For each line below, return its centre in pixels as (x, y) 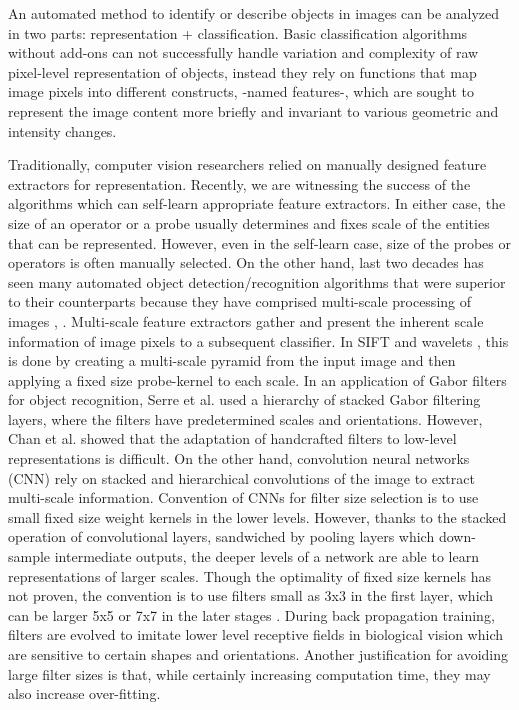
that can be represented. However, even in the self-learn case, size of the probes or (259, 242)
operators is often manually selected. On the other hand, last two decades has (246, 262)
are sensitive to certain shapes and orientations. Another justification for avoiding (258, 654)
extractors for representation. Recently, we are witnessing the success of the (239, 183)
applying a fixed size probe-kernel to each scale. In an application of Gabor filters (257, 379)
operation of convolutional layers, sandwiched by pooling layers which (221, 536)
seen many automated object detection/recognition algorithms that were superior (257, 281)
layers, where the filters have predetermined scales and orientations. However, (245, 418)
